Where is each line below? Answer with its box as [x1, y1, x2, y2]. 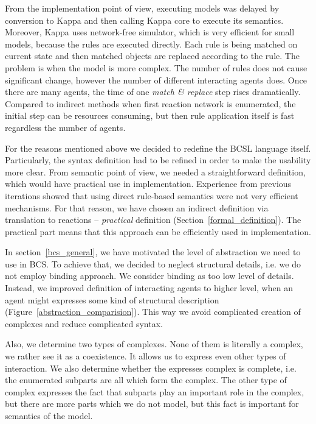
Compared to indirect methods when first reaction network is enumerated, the [5, 97, 296, 110]
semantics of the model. [5, 409, 93, 422]
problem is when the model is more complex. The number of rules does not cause [5, 61, 307, 74]
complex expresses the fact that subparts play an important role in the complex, [5, 385, 304, 398]
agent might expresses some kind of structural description [5, 293, 219, 306]
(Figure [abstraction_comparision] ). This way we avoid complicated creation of [5, 305, 301, 318]
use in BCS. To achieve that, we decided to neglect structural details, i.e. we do [5, 257, 301, 270]
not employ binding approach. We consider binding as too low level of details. [5, 269, 294, 282]
